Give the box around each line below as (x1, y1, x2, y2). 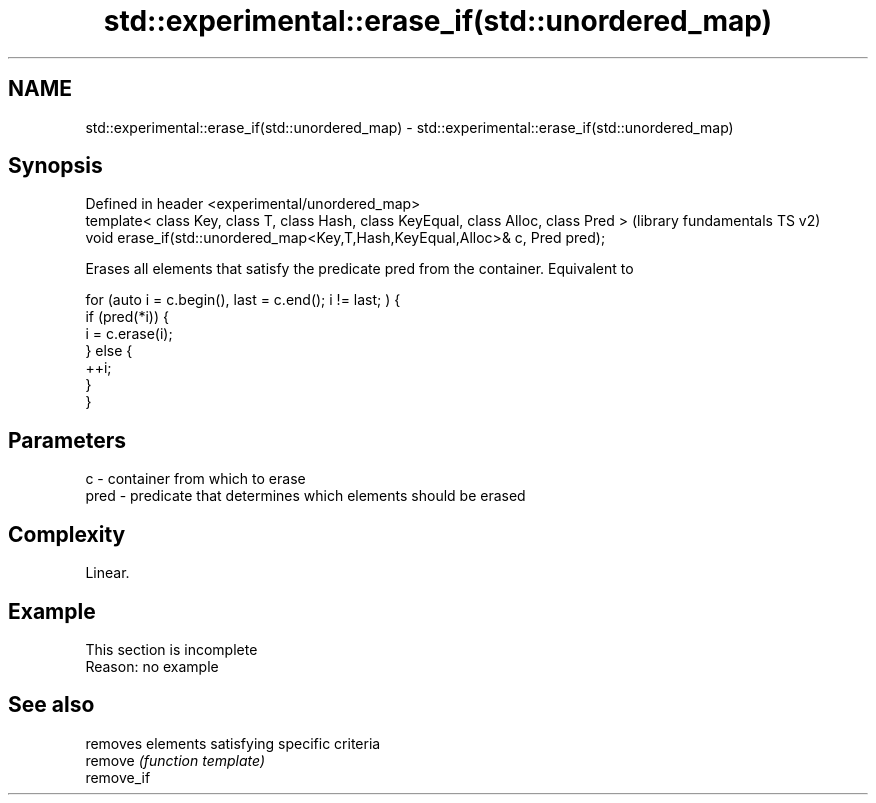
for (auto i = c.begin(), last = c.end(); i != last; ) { (85, 291, 401, 309)
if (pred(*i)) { (85, 308, 169, 326)
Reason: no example (85, 657, 219, 675)
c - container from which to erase (85, 470, 306, 488)
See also (8, 692, 95, 718)
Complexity (8, 521, 126, 547)
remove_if (85, 768, 151, 786)
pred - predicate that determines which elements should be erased (85, 487, 526, 505)
